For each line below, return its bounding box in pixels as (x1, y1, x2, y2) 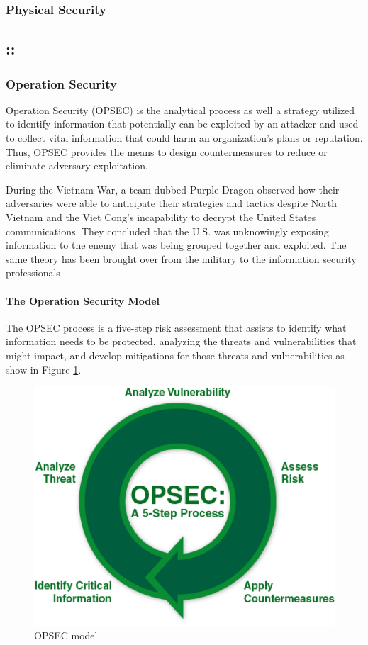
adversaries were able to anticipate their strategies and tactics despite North (6, 196, 337, 211)
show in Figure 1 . (6, 361, 82, 376)
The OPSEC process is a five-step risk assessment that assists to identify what (6, 320, 347, 335)
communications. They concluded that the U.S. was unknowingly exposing (6, 223, 329, 238)
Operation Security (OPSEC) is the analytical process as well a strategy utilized (6, 102, 355, 117)
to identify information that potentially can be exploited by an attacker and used (6, 116, 359, 131)
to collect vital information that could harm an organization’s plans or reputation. (6, 130, 363, 145)
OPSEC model (34, 628, 98, 643)
